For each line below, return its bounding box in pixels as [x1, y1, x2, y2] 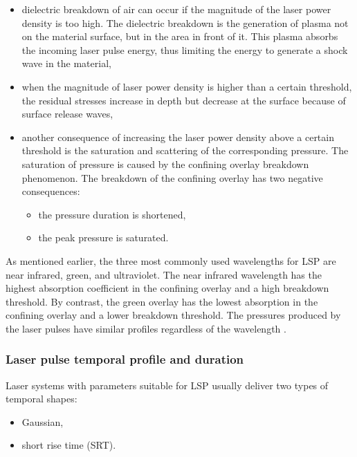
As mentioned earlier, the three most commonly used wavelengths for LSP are [6, 253, 336, 268]
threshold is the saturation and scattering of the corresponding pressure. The [21, 143, 349, 158]
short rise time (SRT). [21, 438, 116, 452]
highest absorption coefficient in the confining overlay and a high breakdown [6, 281, 329, 295]
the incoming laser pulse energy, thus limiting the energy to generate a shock [21, 42, 348, 57]
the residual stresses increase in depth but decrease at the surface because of [21, 93, 346, 107]
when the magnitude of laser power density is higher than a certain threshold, [21, 79, 352, 93]
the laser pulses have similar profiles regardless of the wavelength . [6, 321, 286, 335]
